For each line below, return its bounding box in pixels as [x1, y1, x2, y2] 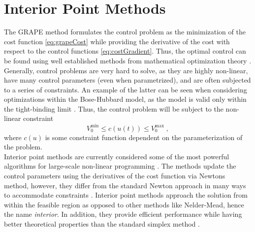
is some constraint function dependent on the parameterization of [45, 132, 243, 142]
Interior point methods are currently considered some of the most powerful [4, 151, 229, 161]
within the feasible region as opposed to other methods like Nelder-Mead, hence [4, 199, 244, 209]
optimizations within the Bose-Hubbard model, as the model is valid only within [4, 94, 247, 104]
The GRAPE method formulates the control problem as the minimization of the [4, 27, 246, 37]
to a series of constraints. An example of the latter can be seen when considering [4, 84, 247, 94]
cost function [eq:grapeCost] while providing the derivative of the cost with [4, 36, 230, 46]
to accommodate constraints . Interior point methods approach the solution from [4, 190, 248, 200]
